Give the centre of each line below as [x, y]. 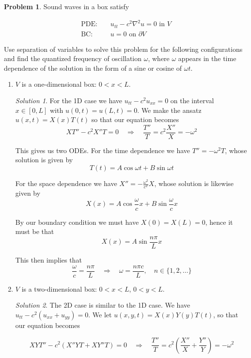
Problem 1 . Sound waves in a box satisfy [67, 6]
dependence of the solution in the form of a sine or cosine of [93, 68]
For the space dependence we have [66, 183]
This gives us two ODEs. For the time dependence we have [103, 150]
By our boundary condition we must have [77, 222]
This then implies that [48, 260]
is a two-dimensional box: [59, 288]
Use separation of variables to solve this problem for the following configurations [123, 49]
